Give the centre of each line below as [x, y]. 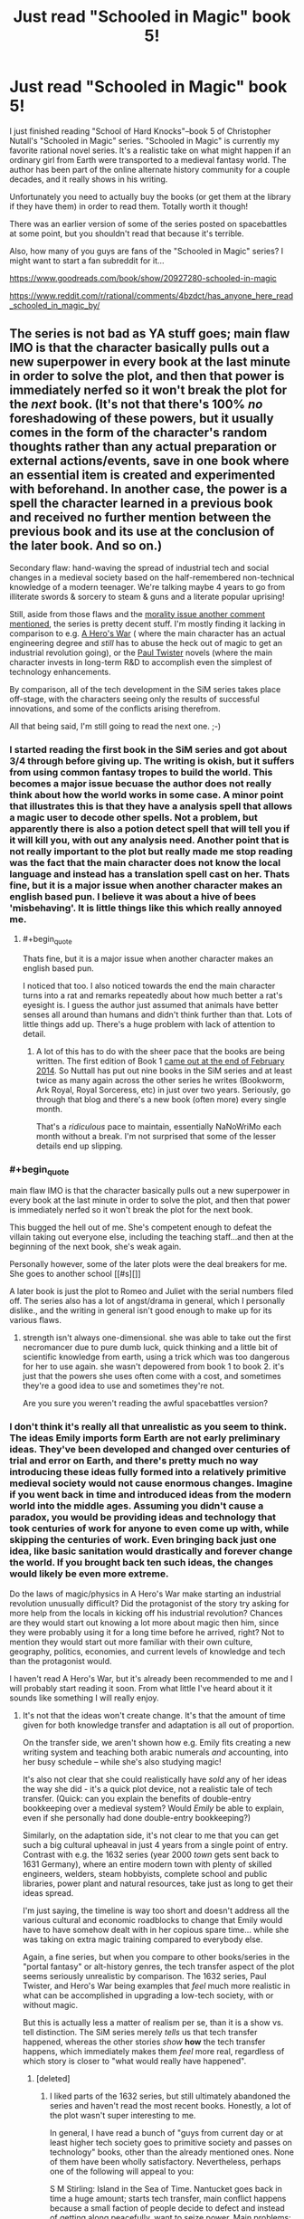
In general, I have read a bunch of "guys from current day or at [166, 2132]
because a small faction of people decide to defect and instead [167, 2208]
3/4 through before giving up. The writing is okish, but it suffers [152, 760]
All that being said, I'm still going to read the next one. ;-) [115, 726]
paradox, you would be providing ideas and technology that [142, 1518]
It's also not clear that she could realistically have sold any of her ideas [155, 1779]
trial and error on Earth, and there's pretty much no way [134, 1461]
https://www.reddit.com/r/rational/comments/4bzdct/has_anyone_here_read [152, 295]
